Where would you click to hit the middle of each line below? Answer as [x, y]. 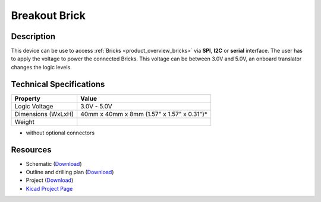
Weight [25, 121]
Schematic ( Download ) [54, 163]
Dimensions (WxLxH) [44, 114]
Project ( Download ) [50, 180]
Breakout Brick [48, 15]
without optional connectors [60, 133]
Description [33, 36]
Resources [31, 150]
